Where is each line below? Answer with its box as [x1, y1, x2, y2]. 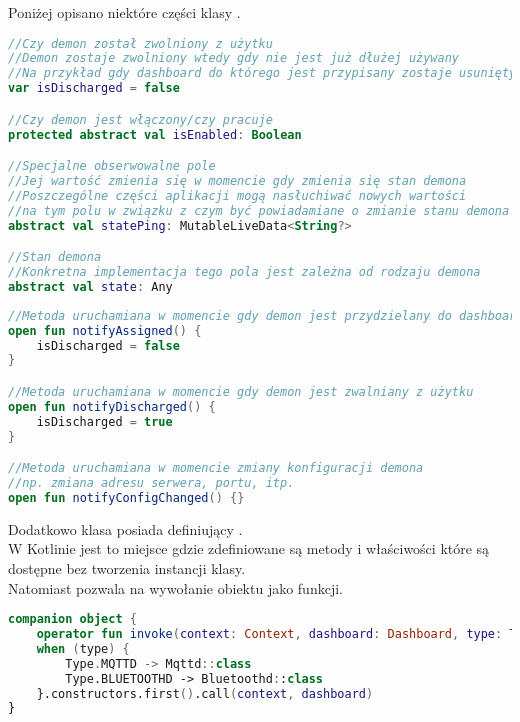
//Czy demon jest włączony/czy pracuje [8, 112, 273, 127]
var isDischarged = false [8, 81, 180, 96]
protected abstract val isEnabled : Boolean [8, 127, 302, 142]
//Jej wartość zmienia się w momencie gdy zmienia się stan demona [8, 174, 467, 189]
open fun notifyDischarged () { [8, 399, 216, 414]
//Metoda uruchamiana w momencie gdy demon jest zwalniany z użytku [8, 384, 474, 399]
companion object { [8, 612, 137, 627]
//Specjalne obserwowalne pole [8, 159, 216, 174]
